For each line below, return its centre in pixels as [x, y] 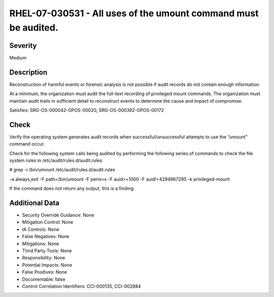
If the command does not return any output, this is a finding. [72, 189]
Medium [18, 57]
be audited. [34, 27]
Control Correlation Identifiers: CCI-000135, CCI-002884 [82, 286]
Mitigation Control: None [48, 222]
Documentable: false [44, 279]
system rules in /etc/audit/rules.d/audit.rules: [56, 161]
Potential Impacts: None [47, 265]
